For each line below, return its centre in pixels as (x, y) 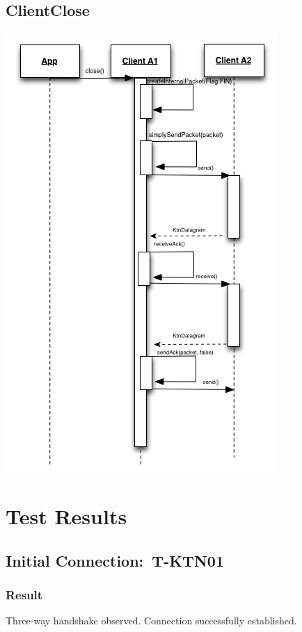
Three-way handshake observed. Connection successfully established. (151, 621)
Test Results (66, 516)
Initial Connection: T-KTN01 (115, 560)
